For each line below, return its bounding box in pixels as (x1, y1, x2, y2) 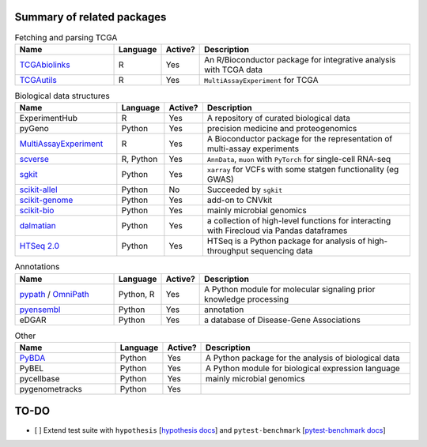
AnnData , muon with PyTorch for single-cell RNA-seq (206, 154, 391, 165)
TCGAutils (19, 74, 57, 85)
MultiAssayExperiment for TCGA (204, 74, 319, 85)
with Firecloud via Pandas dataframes (206, 225, 348, 236)
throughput (206, 246, 249, 257)
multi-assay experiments (206, 143, 300, 154)
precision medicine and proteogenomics (206, 123, 357, 134)
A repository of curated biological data (206, 113, 351, 124)
